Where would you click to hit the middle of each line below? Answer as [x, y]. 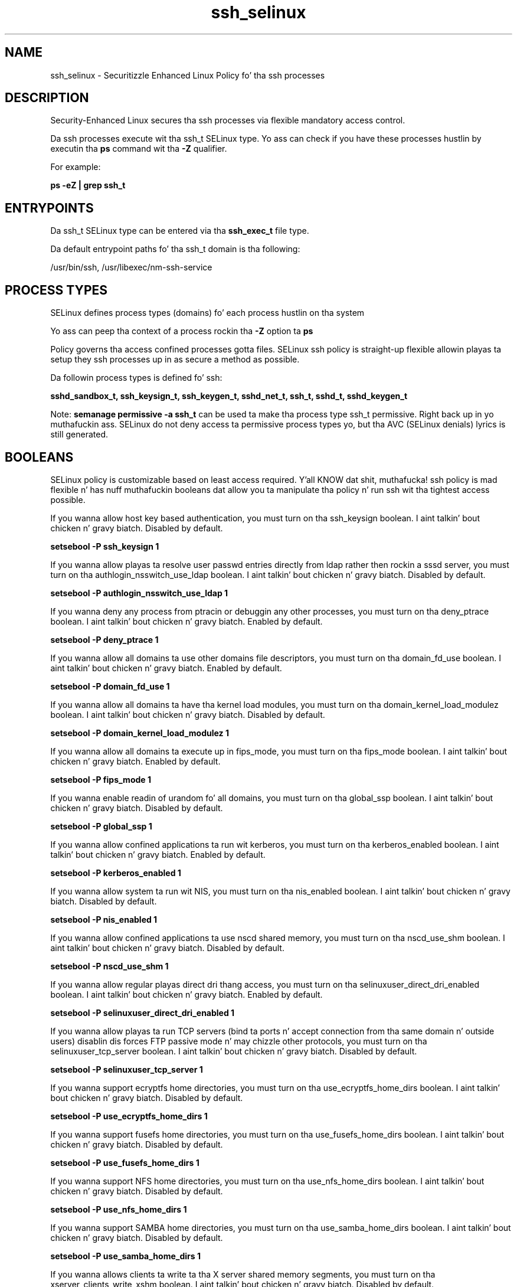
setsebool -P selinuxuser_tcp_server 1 [127, 1069]
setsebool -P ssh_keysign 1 [105, 546]
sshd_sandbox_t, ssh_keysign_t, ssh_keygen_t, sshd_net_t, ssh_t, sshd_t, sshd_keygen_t [229, 396]
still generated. [79, 435]
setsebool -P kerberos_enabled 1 [116, 873]
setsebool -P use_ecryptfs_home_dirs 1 [129, 1116]
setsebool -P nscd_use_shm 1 [109, 966]
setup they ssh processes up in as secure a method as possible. [175, 360]
